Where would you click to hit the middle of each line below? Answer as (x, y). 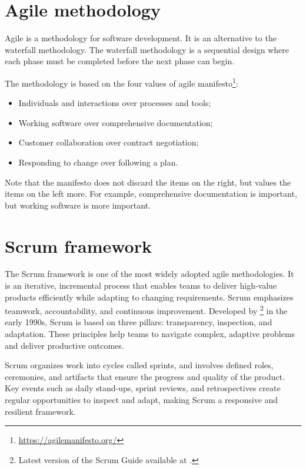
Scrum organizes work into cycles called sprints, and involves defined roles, (139, 365)
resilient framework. (40, 411)
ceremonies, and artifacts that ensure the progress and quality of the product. (145, 376)
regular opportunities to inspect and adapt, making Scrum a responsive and (142, 400)
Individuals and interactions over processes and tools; (115, 103)
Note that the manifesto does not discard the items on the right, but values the (148, 182)
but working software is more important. (78, 205)
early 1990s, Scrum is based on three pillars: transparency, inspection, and (139, 322)
